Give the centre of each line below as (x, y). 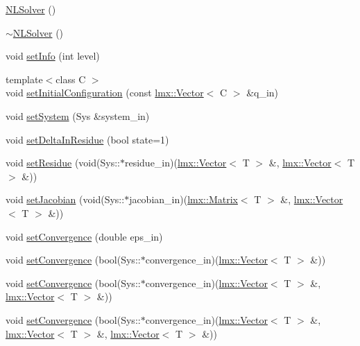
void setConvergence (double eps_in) (84, 236)
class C (71, 79)
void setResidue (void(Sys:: (63, 163)
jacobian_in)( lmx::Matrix (183, 199)
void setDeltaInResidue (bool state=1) (87, 139)
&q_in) (263, 93)
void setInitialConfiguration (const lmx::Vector (105, 93)
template (24, 79)
